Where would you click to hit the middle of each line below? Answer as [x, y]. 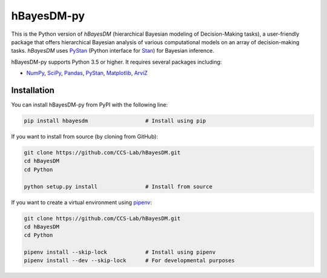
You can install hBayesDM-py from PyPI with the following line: [89, 105]
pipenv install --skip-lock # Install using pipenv [120, 252]
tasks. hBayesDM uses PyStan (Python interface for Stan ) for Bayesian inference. [113, 51]
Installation [33, 90]
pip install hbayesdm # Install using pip [115, 121]
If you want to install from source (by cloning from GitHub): [85, 136]
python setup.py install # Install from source [118, 187]
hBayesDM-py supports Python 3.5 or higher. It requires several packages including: [117, 62]
